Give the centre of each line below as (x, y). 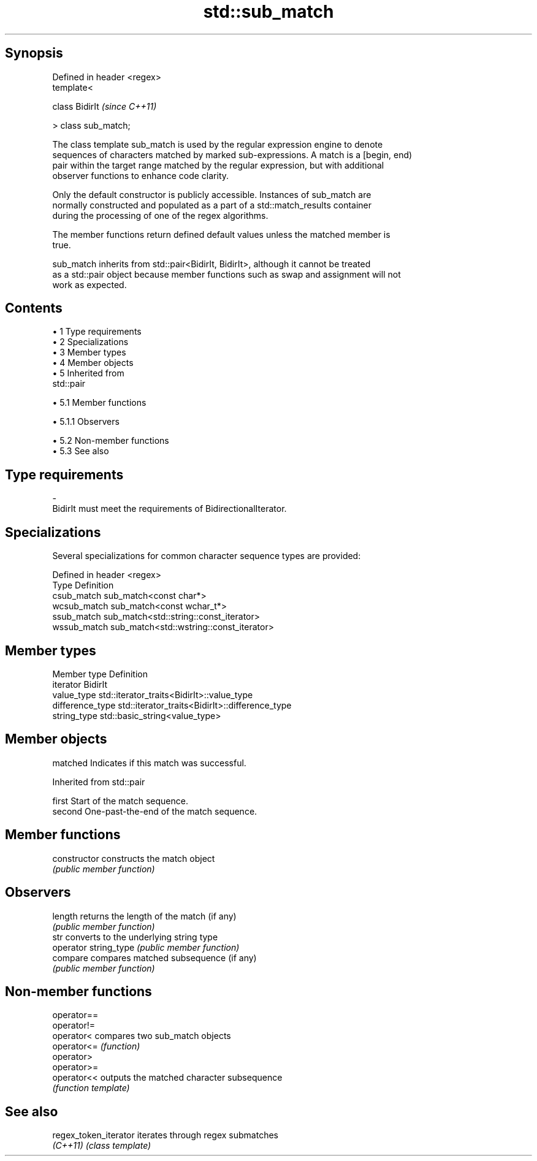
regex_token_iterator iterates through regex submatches (166, 1135)
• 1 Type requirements (97, 332)
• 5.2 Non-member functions (111, 441)
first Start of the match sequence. (120, 801)
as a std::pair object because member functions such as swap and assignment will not (227, 274)
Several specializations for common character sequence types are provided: (207, 556)
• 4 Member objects (93, 363)
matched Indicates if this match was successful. (149, 763)
